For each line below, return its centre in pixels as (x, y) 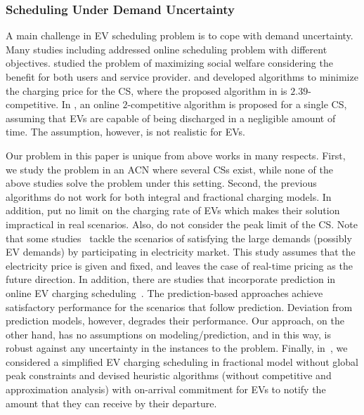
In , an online (90, 104)
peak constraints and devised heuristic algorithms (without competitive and (169, 375)
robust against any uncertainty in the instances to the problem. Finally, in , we (177, 348)
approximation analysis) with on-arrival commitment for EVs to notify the (166, 389)
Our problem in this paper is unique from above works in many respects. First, (176, 155)
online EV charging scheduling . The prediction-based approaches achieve (164, 292)
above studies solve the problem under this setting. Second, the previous (161, 183)
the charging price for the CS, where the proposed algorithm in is (147, 90)
